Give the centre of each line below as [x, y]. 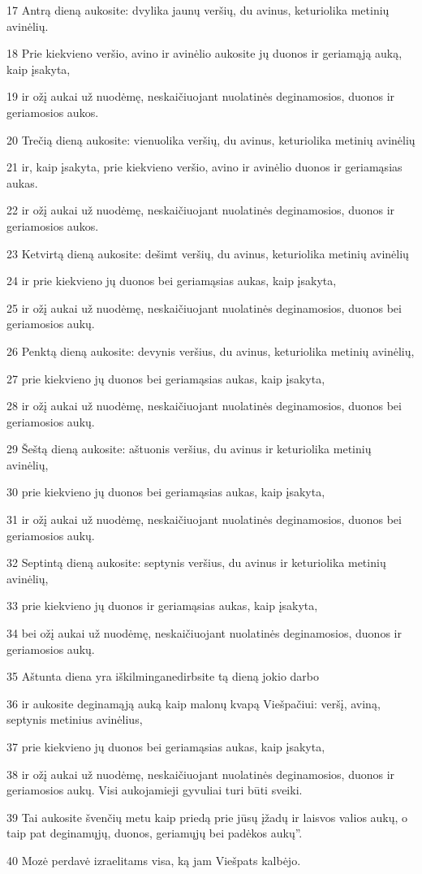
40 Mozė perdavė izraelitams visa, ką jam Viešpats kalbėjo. [154, 860]
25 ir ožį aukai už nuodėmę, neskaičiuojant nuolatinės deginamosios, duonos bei [204, 307]
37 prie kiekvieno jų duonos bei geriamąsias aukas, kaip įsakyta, [166, 746]
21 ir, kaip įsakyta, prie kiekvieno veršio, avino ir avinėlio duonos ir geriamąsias [205, 167]
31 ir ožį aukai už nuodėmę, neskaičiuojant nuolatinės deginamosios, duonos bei [204, 519]
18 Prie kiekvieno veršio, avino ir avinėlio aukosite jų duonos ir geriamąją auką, [205, 53]
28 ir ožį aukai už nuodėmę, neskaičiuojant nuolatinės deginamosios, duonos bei [204, 406]
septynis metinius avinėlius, [75, 719]
